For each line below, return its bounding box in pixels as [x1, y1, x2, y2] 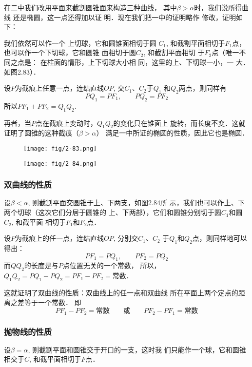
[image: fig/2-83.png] [23, 145, 97, 152]
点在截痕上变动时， [36, 117, 97, 128]
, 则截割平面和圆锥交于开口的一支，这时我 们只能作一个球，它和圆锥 [28, 344, 246, 354]
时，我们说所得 [194, 2, 242, 12]
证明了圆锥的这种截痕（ [4, 128, 79, 138]
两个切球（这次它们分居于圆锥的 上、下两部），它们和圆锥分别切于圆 [4, 207, 221, 217]
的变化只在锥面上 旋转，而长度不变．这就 [113, 117, 246, 128]
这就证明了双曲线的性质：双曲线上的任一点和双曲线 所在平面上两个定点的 [4, 288, 238, 298]
